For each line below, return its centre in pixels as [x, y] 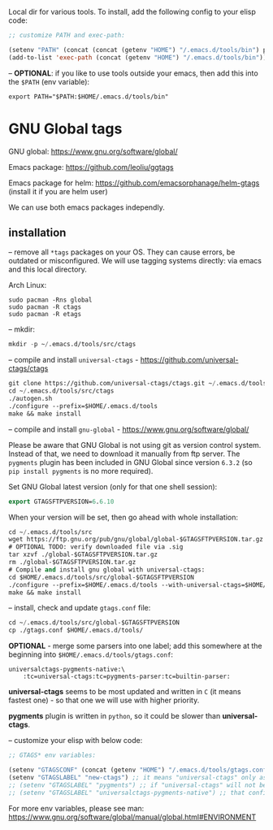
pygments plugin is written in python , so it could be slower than [115, 716]
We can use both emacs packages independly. [87, 207]
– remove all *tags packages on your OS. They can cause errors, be [122, 252]
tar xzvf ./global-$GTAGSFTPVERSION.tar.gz [83, 555]
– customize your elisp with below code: [76, 741]
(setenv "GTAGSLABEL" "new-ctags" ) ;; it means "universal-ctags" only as [138, 777]
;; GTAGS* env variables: [52, 755]
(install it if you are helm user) [58, 191]
